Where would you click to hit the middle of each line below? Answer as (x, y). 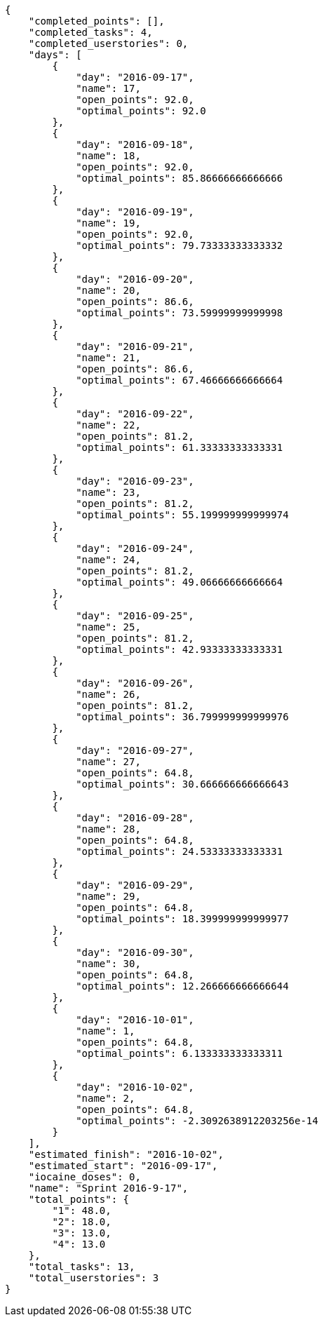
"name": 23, (108, 492)
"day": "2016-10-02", (135, 1087)
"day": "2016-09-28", (135, 818)
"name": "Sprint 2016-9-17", (108, 1188)
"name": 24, (108, 560)
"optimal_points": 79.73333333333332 (180, 245)
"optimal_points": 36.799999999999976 (182, 717)
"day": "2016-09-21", (135, 346)
